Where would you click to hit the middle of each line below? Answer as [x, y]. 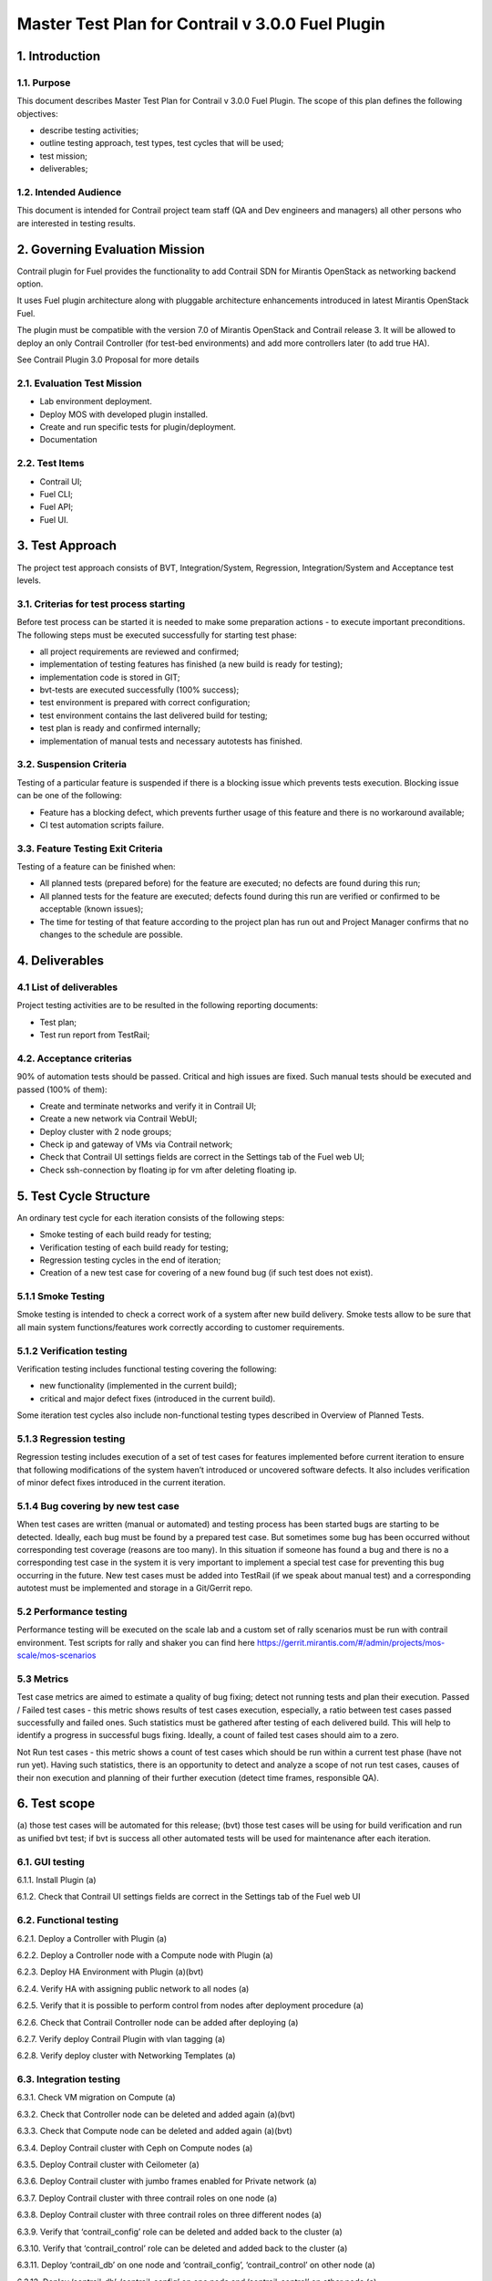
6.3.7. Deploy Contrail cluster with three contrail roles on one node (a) [147, 2198]
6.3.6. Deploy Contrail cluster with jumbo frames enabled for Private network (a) [167, 2182]
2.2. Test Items [51, 463]
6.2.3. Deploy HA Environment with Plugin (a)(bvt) [110, 1972]
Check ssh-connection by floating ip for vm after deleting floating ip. [168, 1170]
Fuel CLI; [56, 494]
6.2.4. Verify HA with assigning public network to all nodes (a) [133, 1988]
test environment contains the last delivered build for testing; [154, 715]
